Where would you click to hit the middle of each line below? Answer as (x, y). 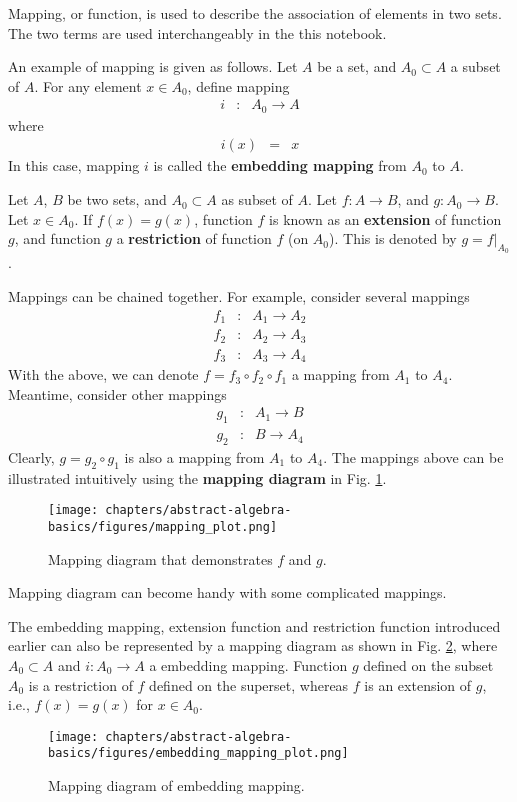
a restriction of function (194, 238)
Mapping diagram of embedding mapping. (176, 785)
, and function (57, 238)
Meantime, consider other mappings (117, 393)
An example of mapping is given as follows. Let (153, 66)
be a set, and (357, 66)
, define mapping (238, 85)
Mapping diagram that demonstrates (160, 558)
